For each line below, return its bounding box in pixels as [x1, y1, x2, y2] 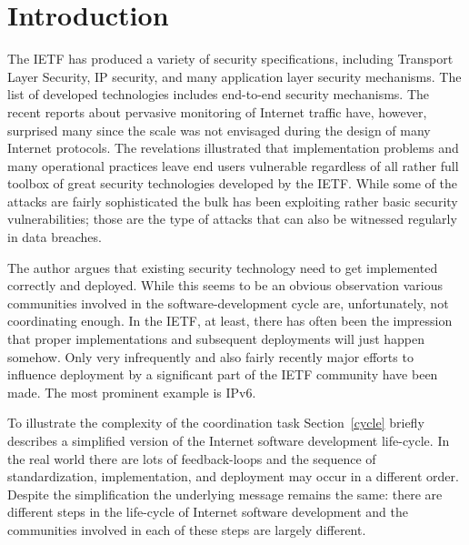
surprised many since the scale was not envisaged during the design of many [7, 120, 431, 139]
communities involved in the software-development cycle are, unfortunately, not [7, 293, 449, 312]
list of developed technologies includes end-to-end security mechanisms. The [7, 85, 430, 104]
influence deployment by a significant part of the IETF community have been [7, 365, 438, 384]
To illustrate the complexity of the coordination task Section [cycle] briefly [7, 413, 424, 432]
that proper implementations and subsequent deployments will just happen [7, 329, 425, 348]
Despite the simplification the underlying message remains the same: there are [7, 484, 443, 503]
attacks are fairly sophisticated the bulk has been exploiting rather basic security [7, 191, 458, 210]
